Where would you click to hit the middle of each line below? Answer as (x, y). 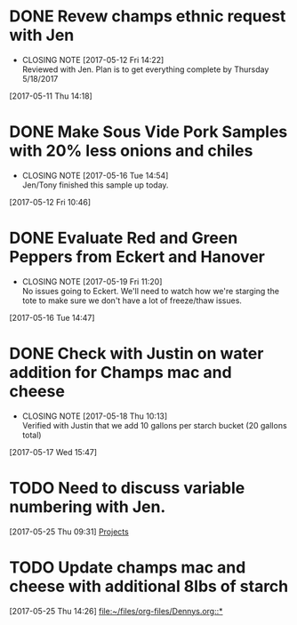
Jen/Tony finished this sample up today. (95, 185)
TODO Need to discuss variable (127, 488)
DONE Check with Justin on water (136, 354)
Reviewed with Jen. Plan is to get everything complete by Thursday (145, 69)
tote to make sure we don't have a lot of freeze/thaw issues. (132, 300)
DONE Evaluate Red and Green (124, 238)
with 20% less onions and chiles (131, 151)
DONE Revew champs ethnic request (148, 16)
